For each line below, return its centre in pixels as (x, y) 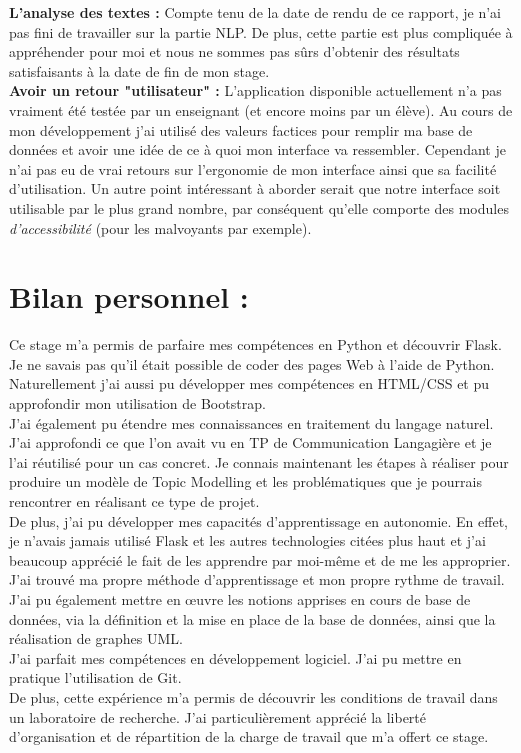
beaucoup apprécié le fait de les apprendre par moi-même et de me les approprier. (260, 559)
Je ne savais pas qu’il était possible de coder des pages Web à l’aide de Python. (252, 363)
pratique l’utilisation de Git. (95, 677)
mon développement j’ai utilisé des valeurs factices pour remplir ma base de (241, 129)
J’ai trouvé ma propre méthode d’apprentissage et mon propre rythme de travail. (257, 579)
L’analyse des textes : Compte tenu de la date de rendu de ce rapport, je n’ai (255, 12)
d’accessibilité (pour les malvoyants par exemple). (160, 227)
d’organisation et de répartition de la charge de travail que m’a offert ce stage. (249, 736)
